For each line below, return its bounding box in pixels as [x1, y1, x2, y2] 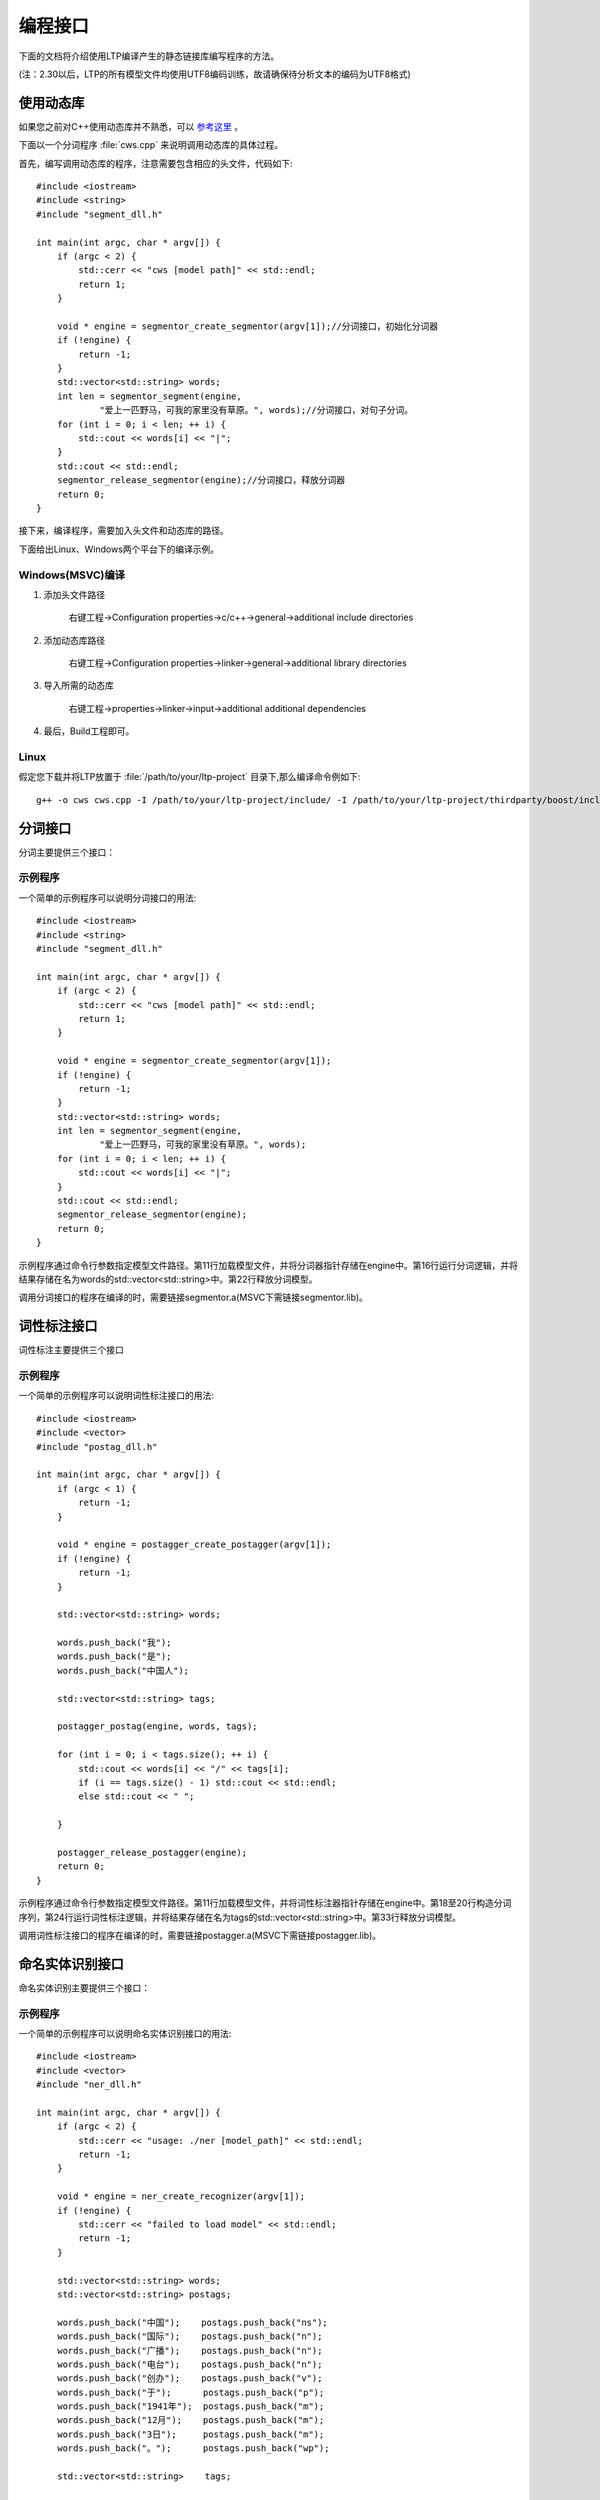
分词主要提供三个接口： [18, 846, 115, 858]
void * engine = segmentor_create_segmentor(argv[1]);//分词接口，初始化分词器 [56, 320, 439, 332]
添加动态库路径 [43, 634, 105, 646]
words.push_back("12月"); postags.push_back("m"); [56, 2415, 325, 2426]
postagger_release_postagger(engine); [56, 1846, 248, 1858]
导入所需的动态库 [43, 680, 114, 692]
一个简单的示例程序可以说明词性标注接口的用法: [18, 1390, 215, 1402]
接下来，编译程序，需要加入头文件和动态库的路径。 [18, 525, 229, 537]
